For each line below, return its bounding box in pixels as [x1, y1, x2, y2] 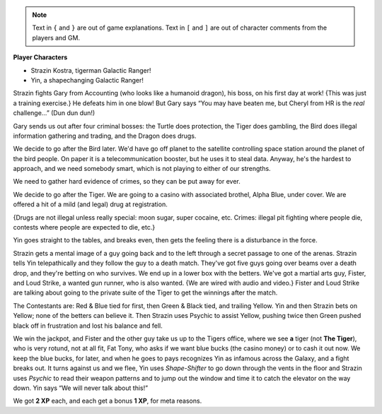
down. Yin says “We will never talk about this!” [13, 384, 149, 392]
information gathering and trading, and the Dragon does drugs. [13, 131, 197, 140]
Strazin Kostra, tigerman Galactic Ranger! [30, 66, 151, 74]
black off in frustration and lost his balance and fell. [13, 321, 163, 330]
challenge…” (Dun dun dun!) [13, 109, 95, 117]
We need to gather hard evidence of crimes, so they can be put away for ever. [13, 177, 241, 186]
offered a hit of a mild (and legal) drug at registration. [13, 200, 168, 208]
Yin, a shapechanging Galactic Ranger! [30, 76, 144, 84]
